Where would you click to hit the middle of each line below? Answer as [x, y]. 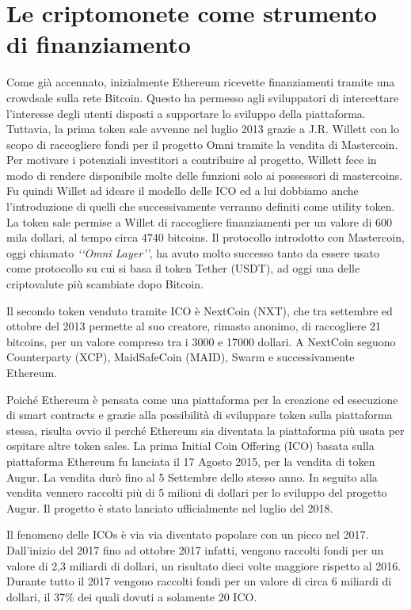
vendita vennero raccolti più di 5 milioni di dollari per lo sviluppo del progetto [197, 492]
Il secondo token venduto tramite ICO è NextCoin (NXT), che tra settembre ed [200, 310]
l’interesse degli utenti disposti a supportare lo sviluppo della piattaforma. [186, 113]
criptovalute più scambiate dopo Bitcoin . [105, 284]
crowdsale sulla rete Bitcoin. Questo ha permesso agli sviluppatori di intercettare [203, 97]
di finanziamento [99, 44]
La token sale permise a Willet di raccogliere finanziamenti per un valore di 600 [200, 221]
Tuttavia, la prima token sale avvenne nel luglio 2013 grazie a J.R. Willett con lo [203, 129]
